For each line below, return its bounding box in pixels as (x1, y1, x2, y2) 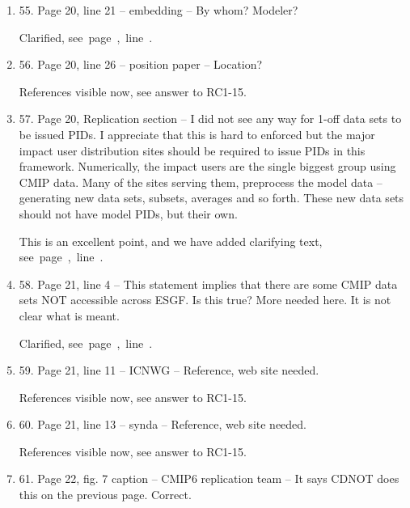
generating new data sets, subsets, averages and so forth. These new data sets (19, 189, 404, 206)
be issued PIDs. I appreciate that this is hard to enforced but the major (19, 125, 375, 142)
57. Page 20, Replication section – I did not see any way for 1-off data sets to (19, 110, 402, 127)
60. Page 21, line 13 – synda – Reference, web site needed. (19, 416, 306, 433)
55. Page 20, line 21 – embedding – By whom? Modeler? (19, 2, 298, 18)
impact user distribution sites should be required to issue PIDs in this (19, 142, 366, 159)
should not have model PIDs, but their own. (19, 205, 238, 222)
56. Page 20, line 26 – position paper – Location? (19, 56, 263, 73)
